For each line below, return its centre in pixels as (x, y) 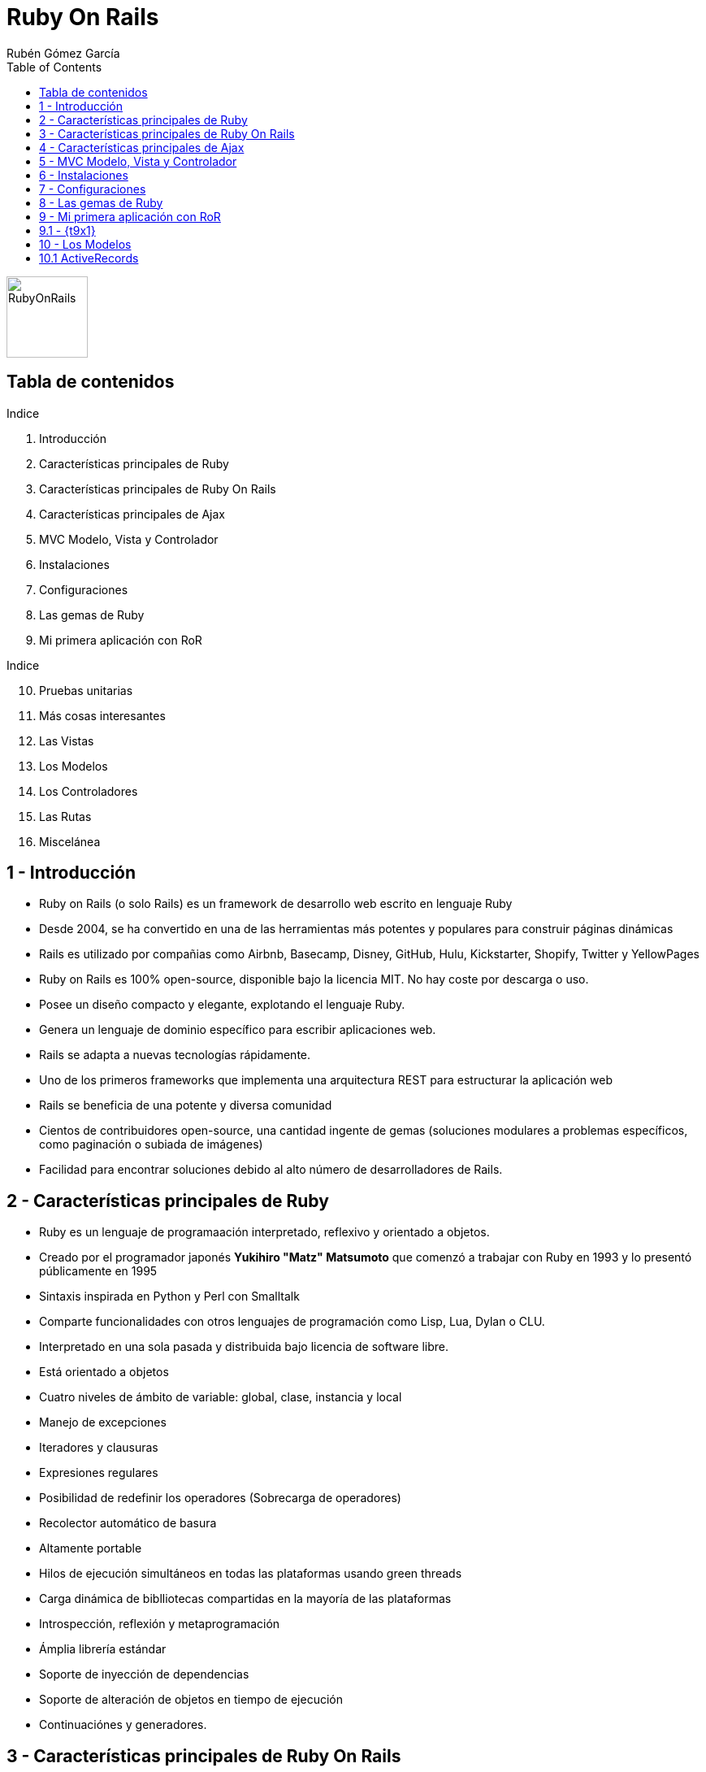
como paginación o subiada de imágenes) (151, 1144)
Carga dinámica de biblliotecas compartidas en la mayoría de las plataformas (245, 1599)
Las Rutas (65, 816)
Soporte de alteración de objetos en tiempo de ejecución (191, 1700)
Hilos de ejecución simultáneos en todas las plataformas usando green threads (251, 1574)
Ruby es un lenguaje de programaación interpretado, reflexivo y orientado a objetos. (264, 1232)
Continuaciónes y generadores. (123, 1725)
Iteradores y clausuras (99, 1448)
